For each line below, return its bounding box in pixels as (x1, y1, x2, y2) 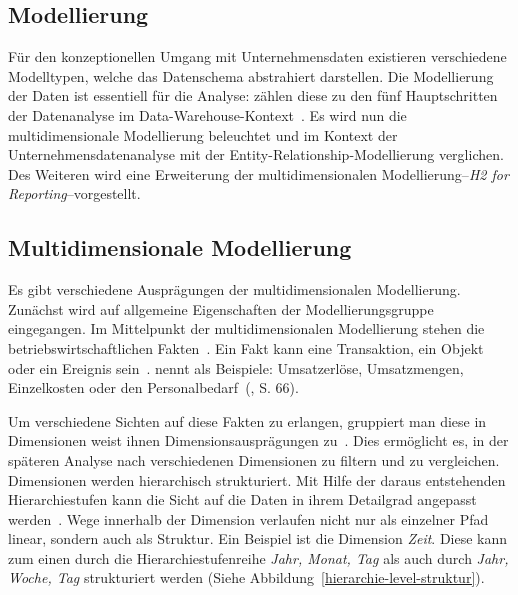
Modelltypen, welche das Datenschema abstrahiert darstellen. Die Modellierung (8, 65, 494, 86)
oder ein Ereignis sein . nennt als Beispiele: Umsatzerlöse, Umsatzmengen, (8, 357, 464, 378)
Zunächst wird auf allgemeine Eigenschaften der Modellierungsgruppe (8, 298, 434, 319)
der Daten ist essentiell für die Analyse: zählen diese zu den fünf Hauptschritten (8, 85, 498, 106)
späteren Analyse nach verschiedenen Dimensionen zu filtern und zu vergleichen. (8, 449, 500, 470)
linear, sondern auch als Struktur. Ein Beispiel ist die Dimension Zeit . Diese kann (8, 528, 508, 549)
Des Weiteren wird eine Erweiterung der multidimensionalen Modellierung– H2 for (8, 163, 509, 184)
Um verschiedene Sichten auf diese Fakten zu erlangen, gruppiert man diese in (8, 410, 487, 431)
